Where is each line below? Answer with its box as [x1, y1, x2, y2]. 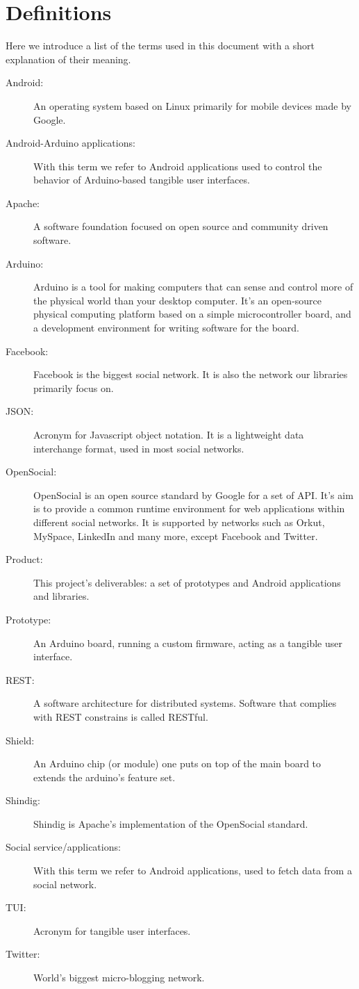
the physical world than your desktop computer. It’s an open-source [33, 293, 322, 307]
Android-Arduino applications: [6, 136, 135, 150]
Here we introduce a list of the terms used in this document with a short [6, 38, 315, 53]
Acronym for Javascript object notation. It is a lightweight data [33, 427, 304, 441]
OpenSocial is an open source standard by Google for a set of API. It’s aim [33, 487, 353, 502]
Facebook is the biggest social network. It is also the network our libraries [33, 367, 348, 382]
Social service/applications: [6, 840, 121, 854]
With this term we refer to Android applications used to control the [33, 158, 322, 173]
